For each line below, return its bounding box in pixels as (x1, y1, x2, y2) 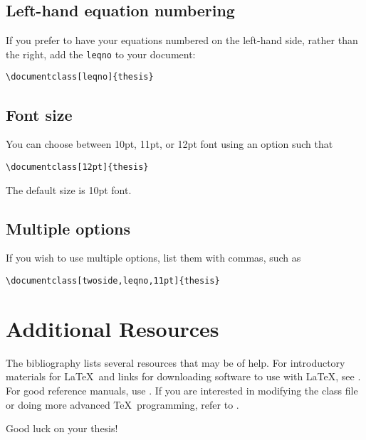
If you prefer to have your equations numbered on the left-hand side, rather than (6, 33, 358, 48)
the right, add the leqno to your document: (6, 46, 196, 61)
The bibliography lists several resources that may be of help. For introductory (6, 355, 345, 370)
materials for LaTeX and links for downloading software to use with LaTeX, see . (6, 369, 361, 384)
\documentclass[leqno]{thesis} (6, 72, 154, 82)
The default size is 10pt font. (6, 182, 132, 197)
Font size (6, 103, 73, 125)
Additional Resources (6, 313, 219, 343)
